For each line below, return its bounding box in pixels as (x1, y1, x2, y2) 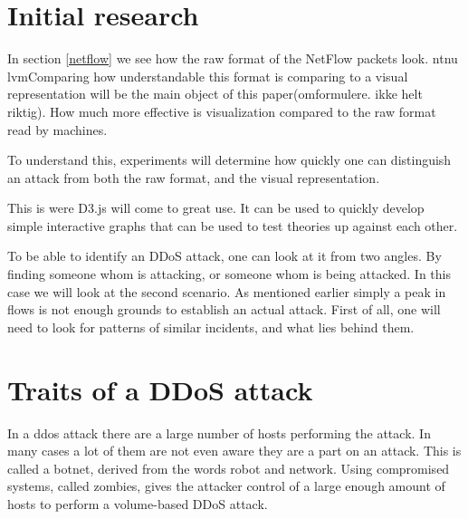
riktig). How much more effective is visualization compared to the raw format (7, 101, 436, 120)
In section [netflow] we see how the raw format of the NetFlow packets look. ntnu (7, 49, 458, 68)
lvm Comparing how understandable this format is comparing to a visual (7, 66, 408, 85)
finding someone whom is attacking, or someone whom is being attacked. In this (7, 264, 451, 284)
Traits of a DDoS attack (7, 370, 313, 408)
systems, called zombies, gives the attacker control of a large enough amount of (7, 476, 445, 495)
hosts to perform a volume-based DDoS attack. (7, 494, 268, 513)
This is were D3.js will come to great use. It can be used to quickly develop (7, 198, 425, 217)
